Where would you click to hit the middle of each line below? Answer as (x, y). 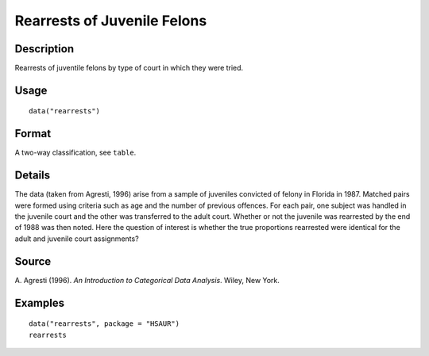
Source (33, 261)
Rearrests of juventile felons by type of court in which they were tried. (129, 68)
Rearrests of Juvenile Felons (111, 21)
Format (33, 134)
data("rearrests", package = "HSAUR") (104, 324)
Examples (40, 302)
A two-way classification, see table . (75, 153)
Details (33, 176)
